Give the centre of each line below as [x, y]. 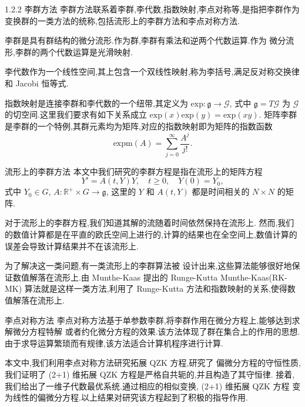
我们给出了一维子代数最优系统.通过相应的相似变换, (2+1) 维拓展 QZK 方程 [147, 386]
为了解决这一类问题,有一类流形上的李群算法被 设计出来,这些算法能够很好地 [148, 266]
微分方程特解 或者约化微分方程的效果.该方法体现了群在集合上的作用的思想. [156, 331]
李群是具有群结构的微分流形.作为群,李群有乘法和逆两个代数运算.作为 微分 [145, 40]
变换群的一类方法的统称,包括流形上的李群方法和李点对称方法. [122, 20]
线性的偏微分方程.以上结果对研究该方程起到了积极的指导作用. [130, 397]
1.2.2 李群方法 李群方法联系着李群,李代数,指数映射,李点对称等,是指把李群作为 [152, 9]
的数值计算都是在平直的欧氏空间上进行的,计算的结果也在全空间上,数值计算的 [151, 234]
